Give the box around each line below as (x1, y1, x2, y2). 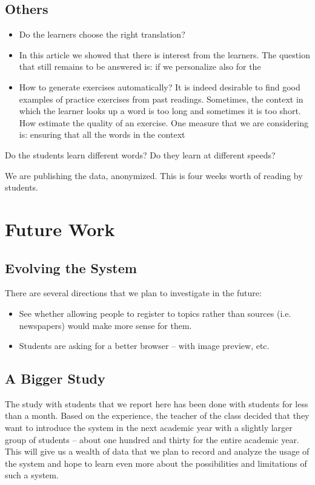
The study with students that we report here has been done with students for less (5, 397, 308, 410)
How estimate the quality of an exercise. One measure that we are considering (19, 116, 308, 129)
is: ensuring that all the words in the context (19, 128, 185, 141)
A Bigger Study (5, 369, 105, 388)
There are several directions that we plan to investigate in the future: (5, 287, 262, 299)
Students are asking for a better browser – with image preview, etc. (19, 339, 270, 352)
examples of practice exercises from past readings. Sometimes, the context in (19, 92, 303, 105)
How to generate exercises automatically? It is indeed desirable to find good (19, 80, 300, 93)
